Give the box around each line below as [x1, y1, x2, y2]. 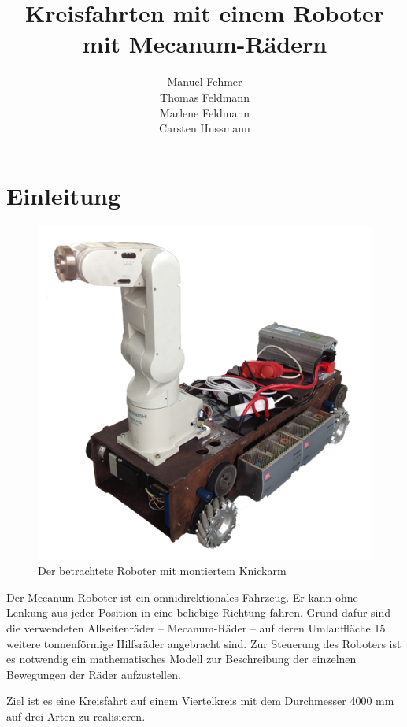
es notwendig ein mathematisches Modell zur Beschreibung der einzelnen [6, 651, 357, 667]
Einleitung [6, 179, 121, 211]
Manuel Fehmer [167, 73, 242, 90]
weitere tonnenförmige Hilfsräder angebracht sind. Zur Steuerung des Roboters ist [6, 635, 401, 651]
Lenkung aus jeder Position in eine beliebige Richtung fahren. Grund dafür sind [6, 604, 391, 621]
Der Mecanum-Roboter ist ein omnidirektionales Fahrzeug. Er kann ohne [6, 588, 358, 605]
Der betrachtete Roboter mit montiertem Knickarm [38, 562, 287, 579]
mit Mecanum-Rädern [82, 28, 327, 60]
